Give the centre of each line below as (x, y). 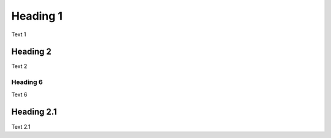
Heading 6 (27, 82)
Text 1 (19, 34)
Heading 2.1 (34, 112)
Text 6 (19, 94)
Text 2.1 (21, 126)
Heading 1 (37, 16)
